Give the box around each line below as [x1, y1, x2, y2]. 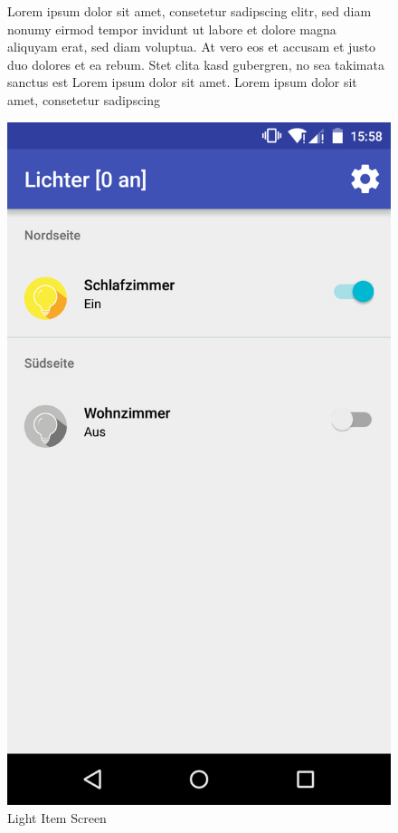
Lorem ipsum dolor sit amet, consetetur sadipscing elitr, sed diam [7, 2, 372, 20]
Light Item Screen [7, 808, 107, 827]
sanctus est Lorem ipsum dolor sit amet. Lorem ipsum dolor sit [7, 73, 357, 92]
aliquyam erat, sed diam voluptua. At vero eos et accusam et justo [7, 37, 376, 56]
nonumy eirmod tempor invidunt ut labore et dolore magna [7, 19, 336, 38]
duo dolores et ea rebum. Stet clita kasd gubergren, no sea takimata [7, 54, 384, 73]
